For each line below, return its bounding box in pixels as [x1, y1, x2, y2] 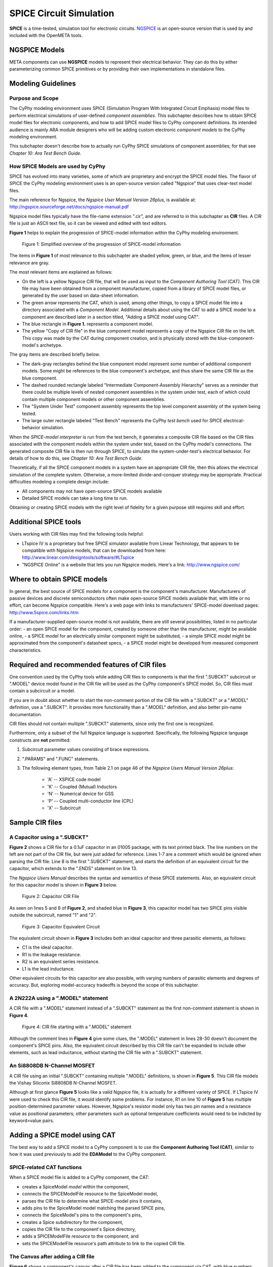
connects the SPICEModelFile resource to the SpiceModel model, [22, 1191, 158, 1197]
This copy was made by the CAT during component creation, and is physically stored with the [22, 335, 217, 341]
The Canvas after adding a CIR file [9, 1253, 95, 1260]
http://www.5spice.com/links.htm [9, 609, 79, 615]
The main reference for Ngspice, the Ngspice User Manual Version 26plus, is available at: [9, 197, 196, 203]
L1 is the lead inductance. [22, 965, 75, 972]
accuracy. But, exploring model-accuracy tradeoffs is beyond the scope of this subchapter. [9, 982, 199, 988]
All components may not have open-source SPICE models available [22, 488, 162, 494]
